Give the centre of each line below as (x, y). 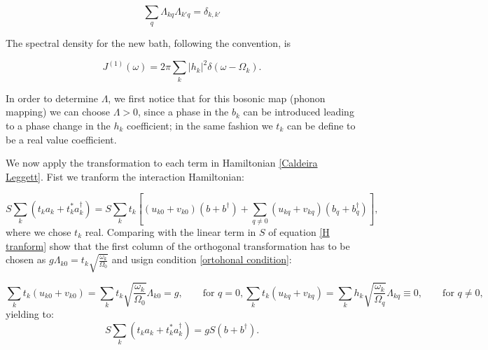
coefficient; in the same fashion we (200, 125)
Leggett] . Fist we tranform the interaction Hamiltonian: (125, 176)
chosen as (26, 259)
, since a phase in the (183, 112)
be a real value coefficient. (61, 139)
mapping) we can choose (58, 112)
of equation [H (299, 232)
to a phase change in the (58, 125)
